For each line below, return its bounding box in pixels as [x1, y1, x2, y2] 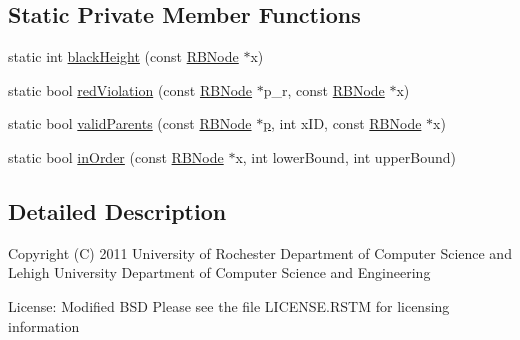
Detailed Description [8, 195, 227, 226]
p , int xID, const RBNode [263, 113, 422, 134]
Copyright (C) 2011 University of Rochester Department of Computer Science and [8, 242, 512, 263]
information [8, 315, 80, 336]
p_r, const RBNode [263, 79, 385, 100]
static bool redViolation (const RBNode [8, 79, 253, 100]
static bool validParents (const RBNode [8, 113, 252, 134]
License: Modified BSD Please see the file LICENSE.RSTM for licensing [8, 295, 450, 316]
